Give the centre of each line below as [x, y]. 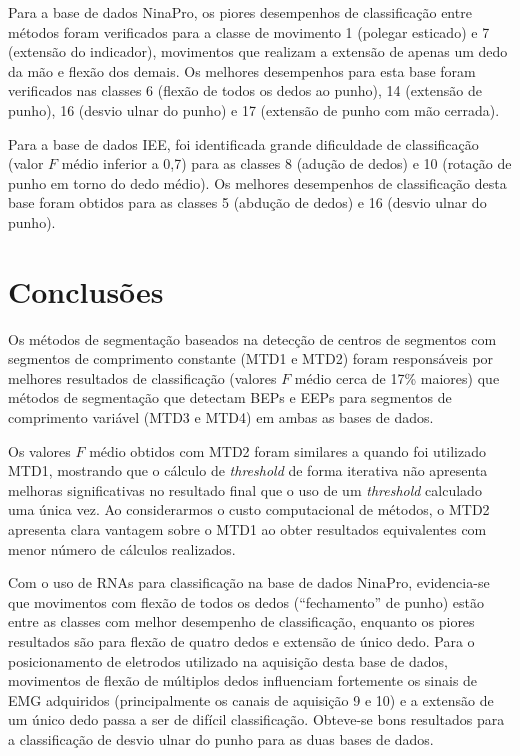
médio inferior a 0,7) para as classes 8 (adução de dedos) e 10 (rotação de [286, 163]
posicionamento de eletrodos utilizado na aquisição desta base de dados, [228, 660]
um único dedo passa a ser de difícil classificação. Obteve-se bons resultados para [256, 719]
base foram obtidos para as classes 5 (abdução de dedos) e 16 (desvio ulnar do [247, 202]
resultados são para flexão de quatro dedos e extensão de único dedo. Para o [241, 640]
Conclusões [86, 290]
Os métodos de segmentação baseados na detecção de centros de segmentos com [252, 338]
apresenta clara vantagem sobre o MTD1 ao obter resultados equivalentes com [247, 529]
